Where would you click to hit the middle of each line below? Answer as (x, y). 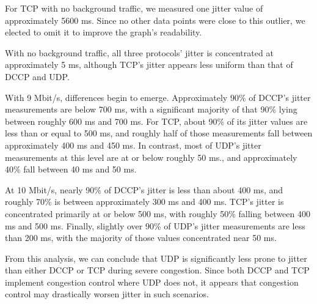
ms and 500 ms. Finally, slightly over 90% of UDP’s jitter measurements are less (155, 225)
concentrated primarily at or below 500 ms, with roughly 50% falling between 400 (158, 213)
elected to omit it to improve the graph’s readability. (104, 32)
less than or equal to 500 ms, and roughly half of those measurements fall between (159, 133)
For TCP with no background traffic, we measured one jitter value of (134, 8)
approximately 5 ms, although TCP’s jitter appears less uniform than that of (149, 65)
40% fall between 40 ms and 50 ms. (71, 169)
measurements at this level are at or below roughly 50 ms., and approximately (151, 157)
